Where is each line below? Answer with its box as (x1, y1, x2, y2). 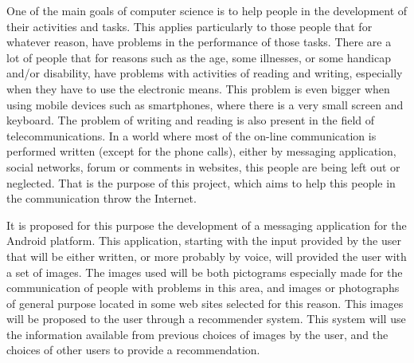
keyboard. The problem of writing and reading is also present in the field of (6, 112, 375, 128)
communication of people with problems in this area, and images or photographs (6, 279, 400, 296)
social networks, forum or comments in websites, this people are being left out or (6, 158, 400, 175)
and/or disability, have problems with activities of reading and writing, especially (6, 65, 403, 81)
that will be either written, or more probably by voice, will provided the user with (6, 247, 407, 264)
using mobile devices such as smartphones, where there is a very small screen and (6, 96, 404, 112)
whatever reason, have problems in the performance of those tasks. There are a (6, 34, 392, 50)
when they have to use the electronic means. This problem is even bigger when (6, 80, 390, 97)
